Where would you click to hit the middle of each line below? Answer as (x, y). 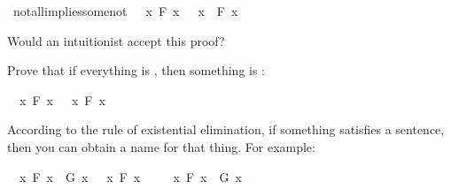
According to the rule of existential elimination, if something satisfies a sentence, (226, 129)
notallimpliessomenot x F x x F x (125, 11)
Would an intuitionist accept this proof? (116, 40)
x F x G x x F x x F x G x (130, 176)
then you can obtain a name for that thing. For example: (161, 146)
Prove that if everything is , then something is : (136, 70)
